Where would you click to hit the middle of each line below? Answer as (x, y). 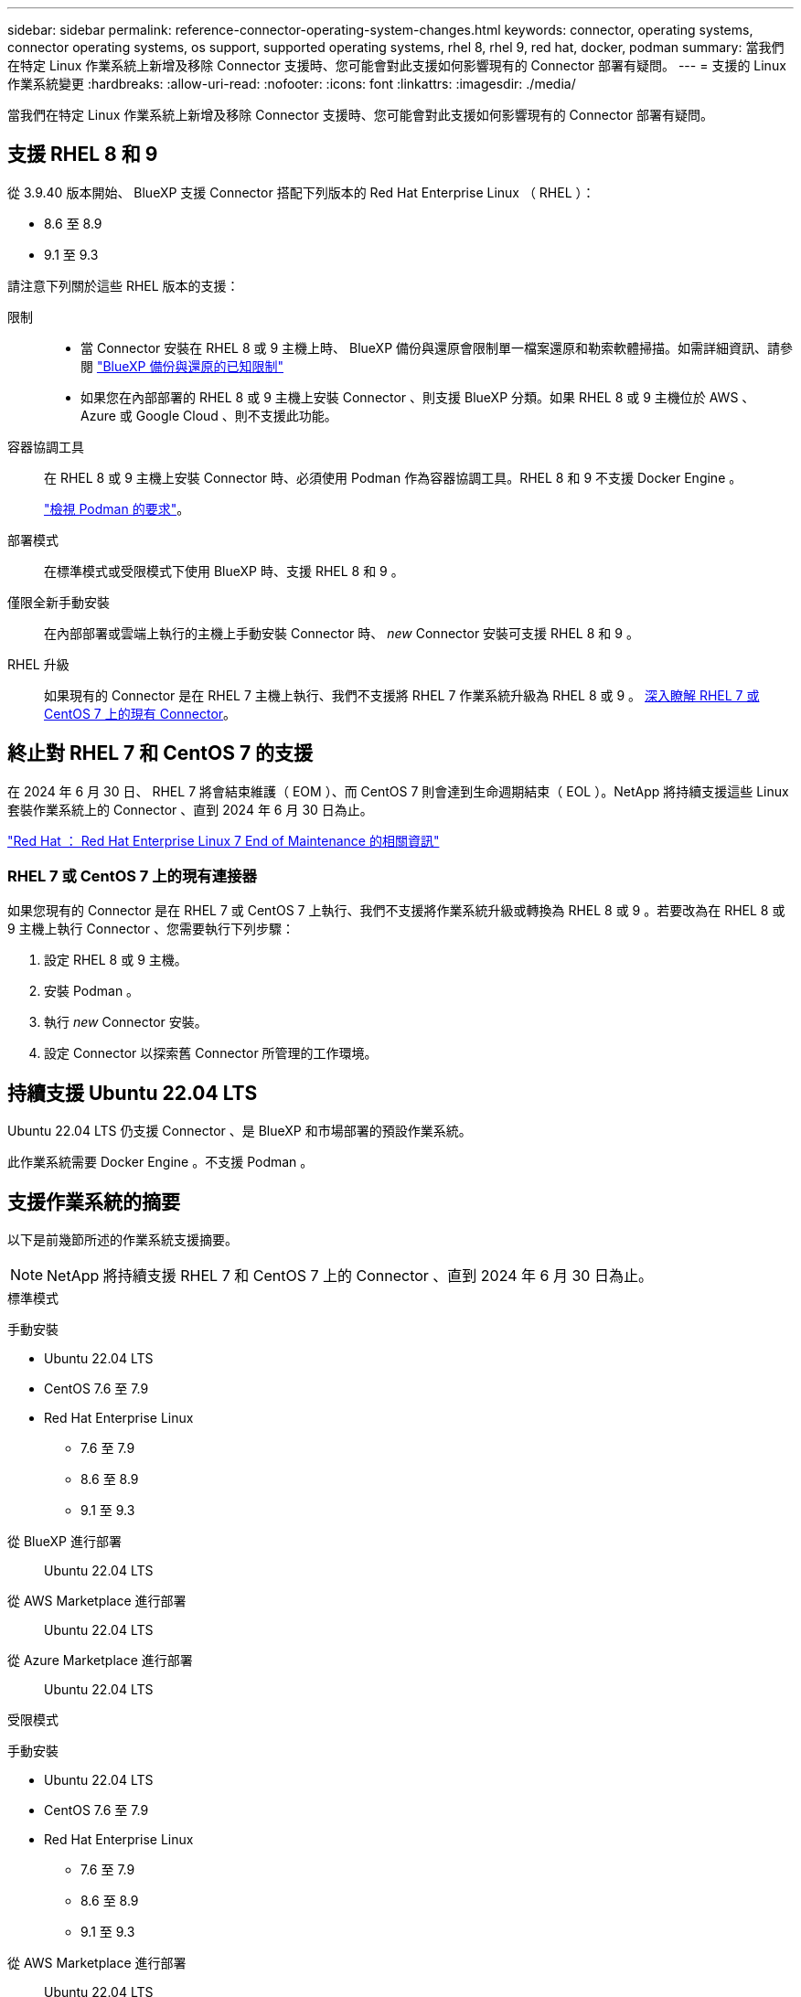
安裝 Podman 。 (92, 991)
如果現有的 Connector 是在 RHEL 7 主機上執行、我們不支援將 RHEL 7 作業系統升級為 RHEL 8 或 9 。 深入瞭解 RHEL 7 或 (402, 695)
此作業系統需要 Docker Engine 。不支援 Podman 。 (160, 1162)
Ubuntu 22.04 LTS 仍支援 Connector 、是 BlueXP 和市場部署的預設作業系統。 (240, 1131)
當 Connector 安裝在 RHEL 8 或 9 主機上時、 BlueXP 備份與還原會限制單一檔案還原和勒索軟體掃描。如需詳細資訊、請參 (437, 347)
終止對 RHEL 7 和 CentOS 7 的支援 (160, 753)
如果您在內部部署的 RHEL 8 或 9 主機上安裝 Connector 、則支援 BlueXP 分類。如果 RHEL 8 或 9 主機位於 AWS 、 (418, 397)
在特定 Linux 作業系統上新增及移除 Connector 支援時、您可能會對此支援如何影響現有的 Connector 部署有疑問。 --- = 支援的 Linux (397, 65)
